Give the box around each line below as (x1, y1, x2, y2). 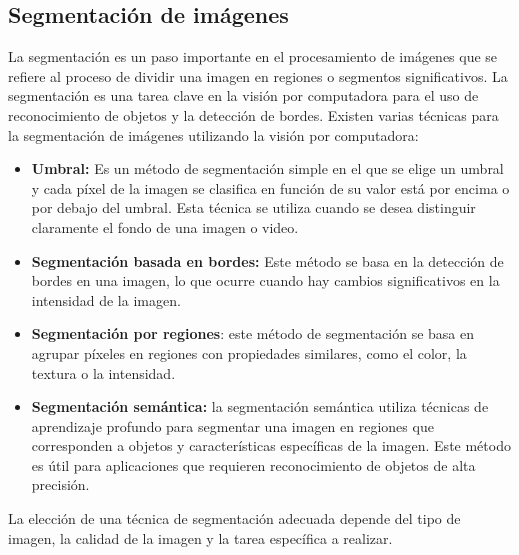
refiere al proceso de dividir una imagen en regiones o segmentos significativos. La (8, 65, 508, 86)
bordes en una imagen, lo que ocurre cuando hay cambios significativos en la (31, 270, 500, 291)
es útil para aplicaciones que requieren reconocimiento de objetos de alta (31, 454, 476, 475)
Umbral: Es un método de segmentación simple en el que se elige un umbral (31, 158, 504, 179)
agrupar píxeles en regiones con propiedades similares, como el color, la (31, 342, 467, 363)
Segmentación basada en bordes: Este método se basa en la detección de (31, 250, 504, 271)
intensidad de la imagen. (31, 289, 181, 310)
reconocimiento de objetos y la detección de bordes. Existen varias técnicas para (8, 104, 499, 125)
